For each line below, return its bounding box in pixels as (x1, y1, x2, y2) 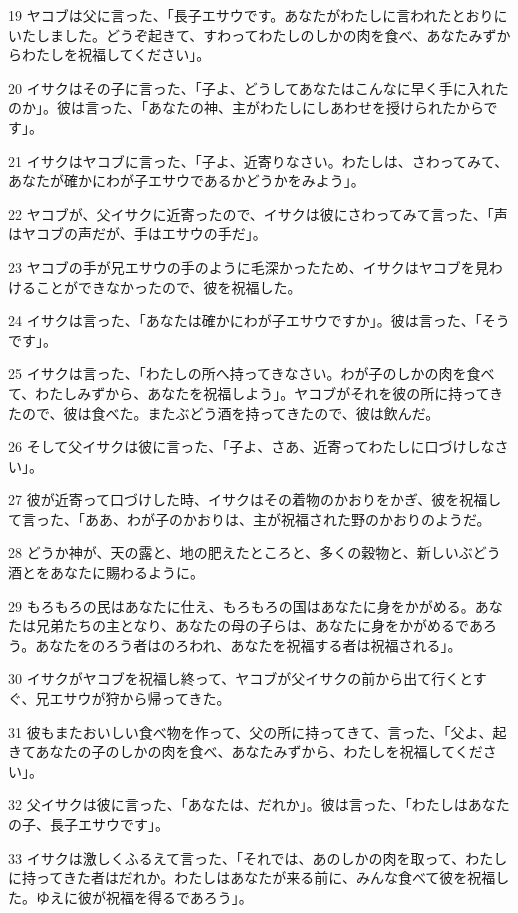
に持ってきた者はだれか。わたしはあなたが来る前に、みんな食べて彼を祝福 (8, 867, 496, 888)
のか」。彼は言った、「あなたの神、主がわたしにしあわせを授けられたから (8, 97, 484, 118)
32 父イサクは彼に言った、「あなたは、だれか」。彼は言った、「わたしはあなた (8, 794, 510, 815)
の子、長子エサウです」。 (8, 814, 169, 834)
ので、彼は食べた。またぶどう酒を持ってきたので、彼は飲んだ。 (21, 402, 440, 423)
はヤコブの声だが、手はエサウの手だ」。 (8, 223, 267, 244)
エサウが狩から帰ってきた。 (49, 688, 231, 709)
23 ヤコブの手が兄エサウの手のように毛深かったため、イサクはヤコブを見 (8, 256, 489, 277)
